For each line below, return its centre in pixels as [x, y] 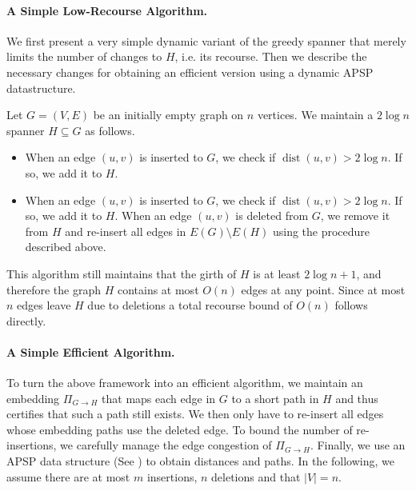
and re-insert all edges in [126, 231]
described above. [66, 247]
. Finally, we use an [358, 445]
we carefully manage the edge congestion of [166, 445]
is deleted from [272, 216]
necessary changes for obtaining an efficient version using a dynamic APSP [190, 72]
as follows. [110, 130]
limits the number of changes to [84, 56]
